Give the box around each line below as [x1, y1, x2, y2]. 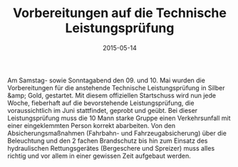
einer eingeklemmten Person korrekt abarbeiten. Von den [7, 121, 176, 129]
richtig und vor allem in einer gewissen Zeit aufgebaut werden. [7, 151, 191, 160]
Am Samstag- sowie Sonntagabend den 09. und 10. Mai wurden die [7, 76, 205, 85]
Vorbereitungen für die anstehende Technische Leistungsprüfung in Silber [7, 83, 226, 92]
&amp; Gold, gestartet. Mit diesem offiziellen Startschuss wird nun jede [7, 91, 216, 99]
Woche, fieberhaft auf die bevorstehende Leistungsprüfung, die [7, 98, 195, 107]
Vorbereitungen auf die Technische [13, 5, 227, 21]
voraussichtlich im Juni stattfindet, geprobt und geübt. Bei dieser [7, 106, 198, 114]
